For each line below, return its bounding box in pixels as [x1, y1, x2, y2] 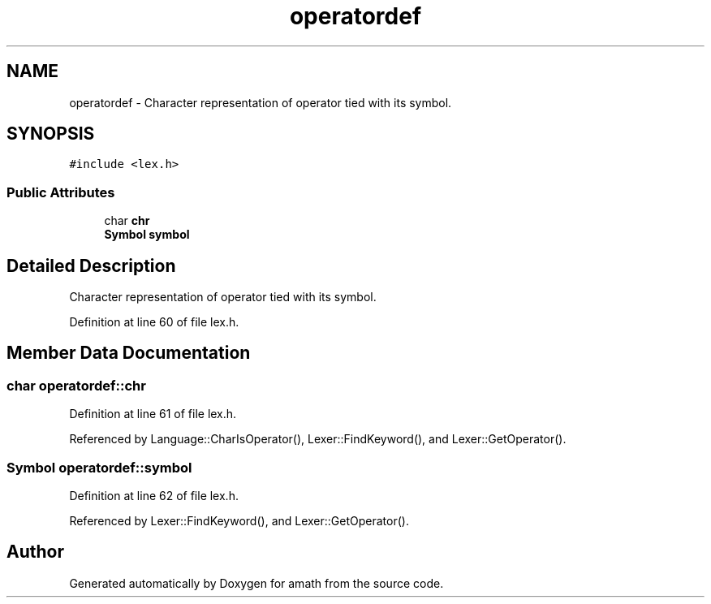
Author [6, 541, 64, 563]
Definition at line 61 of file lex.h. [69, 407, 237, 421]
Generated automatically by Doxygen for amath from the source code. [69, 576, 444, 590]
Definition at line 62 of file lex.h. [69, 489, 239, 503]
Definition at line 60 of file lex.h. [69, 315, 239, 330]
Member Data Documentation [6, 343, 251, 364]
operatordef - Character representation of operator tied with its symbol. [69, 95, 452, 110]
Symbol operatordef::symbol [6, 459, 192, 476]
